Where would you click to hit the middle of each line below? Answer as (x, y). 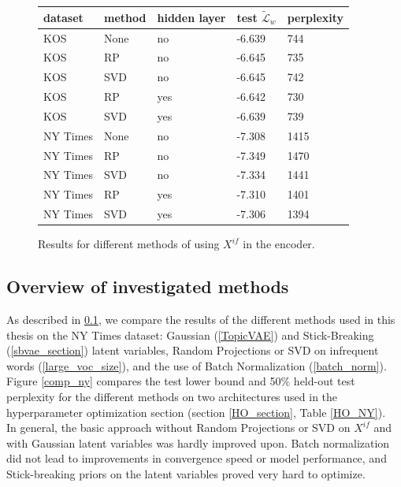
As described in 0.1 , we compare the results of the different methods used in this (201, 320)
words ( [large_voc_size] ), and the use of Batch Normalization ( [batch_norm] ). (197, 365)
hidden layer (191, 17)
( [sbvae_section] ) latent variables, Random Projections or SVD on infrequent (193, 350)
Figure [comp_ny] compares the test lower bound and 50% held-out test (181, 381)
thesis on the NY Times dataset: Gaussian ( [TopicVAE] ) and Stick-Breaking (190, 335)
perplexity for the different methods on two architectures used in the (172, 397)
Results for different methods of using (129, 244)
